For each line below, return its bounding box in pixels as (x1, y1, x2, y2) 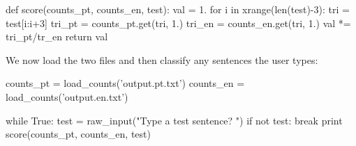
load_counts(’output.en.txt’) (6, 89, 128, 104)
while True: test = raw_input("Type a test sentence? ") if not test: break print (6, 113, 343, 127)
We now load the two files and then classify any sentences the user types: (6, 52, 318, 67)
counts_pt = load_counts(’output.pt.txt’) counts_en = (6, 76, 245, 90)
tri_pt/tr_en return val (6, 29, 108, 44)
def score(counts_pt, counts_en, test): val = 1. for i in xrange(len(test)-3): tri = (6, 2, 350, 16)
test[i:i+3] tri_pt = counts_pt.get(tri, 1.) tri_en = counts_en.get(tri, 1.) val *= (6, 15, 351, 30)
